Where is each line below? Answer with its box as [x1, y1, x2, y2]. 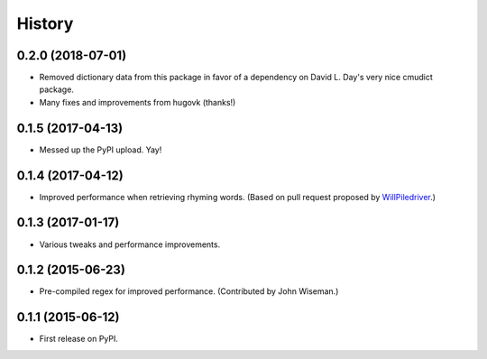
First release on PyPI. [39, 334, 119, 345]
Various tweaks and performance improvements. [39, 239, 221, 250]
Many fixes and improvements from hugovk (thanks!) [39, 97, 236, 107]
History [16, 14, 74, 33]
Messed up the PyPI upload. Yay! [39, 144, 162, 155]
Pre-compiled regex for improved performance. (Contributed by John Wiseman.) [39, 286, 339, 297]
